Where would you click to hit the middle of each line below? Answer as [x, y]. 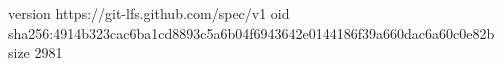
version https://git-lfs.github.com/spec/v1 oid [149, 13]
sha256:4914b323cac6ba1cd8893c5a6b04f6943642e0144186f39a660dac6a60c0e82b [251, 32]
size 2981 [35, 52]
